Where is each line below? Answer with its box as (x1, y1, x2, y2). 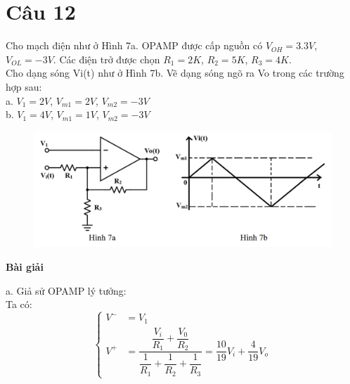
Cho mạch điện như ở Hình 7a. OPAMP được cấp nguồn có (6, 38, 263, 53)
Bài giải (6, 260, 44, 274)
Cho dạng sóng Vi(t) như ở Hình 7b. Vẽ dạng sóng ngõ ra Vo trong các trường (6, 65, 344, 80)
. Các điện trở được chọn (53, 51, 160, 66)
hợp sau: (6, 79, 42, 94)
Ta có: (6, 297, 32, 312)
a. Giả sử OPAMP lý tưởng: (6, 283, 127, 297)
